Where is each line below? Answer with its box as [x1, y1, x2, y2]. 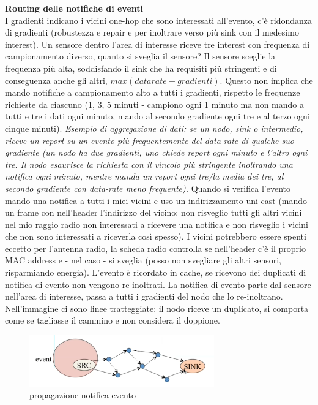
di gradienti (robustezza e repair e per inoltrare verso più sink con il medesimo [5, 26, 299, 39]
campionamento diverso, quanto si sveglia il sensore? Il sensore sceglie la [5, 50, 276, 62]
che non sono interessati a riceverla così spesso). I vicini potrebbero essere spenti [5, 230, 306, 243]
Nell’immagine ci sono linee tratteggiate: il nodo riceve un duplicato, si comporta [5, 301, 309, 314]
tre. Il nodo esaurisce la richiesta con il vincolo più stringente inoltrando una [5, 157, 293, 170]
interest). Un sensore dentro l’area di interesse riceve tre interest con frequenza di [5, 37, 310, 50]
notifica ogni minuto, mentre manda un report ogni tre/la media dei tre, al [5, 170, 284, 183]
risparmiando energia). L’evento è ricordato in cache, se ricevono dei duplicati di [5, 266, 306, 279]
